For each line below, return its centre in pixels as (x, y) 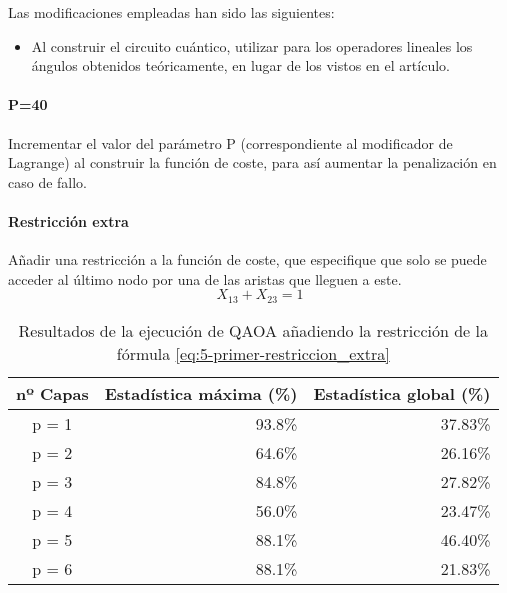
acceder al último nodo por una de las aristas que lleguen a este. (205, 278)
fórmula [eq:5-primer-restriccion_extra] (253, 353)
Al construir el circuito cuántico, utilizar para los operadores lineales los (252, 45)
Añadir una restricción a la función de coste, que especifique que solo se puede (247, 259)
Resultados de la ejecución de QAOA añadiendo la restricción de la (253, 330)
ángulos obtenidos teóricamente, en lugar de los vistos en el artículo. (240, 65)
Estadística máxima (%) (201, 393)
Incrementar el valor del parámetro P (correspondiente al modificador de (230, 142)
